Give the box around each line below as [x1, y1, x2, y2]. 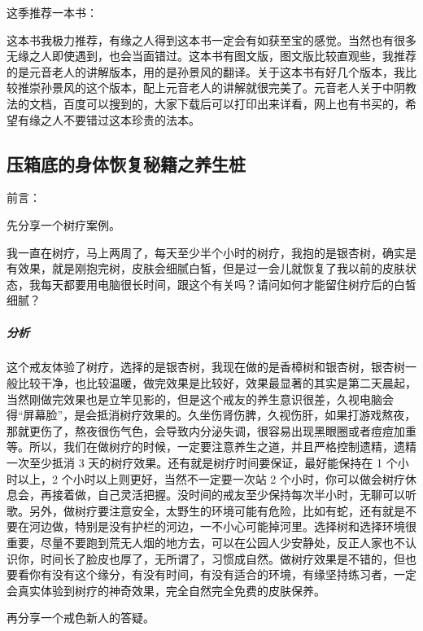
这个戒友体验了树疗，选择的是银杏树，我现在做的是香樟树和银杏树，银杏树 [7, 358, 405, 375]
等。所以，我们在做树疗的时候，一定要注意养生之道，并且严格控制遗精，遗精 [7, 438, 416, 455]
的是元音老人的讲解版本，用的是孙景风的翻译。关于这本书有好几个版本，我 [7, 63, 405, 80]
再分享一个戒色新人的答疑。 [7, 609, 155, 626]
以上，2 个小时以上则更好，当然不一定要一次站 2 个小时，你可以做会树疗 [17, 470, 405, 487]
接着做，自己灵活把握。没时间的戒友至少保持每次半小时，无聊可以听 [51, 486, 416, 503]
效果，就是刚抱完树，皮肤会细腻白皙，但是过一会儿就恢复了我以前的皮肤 [17, 260, 405, 277]
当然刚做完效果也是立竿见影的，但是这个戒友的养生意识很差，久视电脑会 [7, 390, 394, 407]
